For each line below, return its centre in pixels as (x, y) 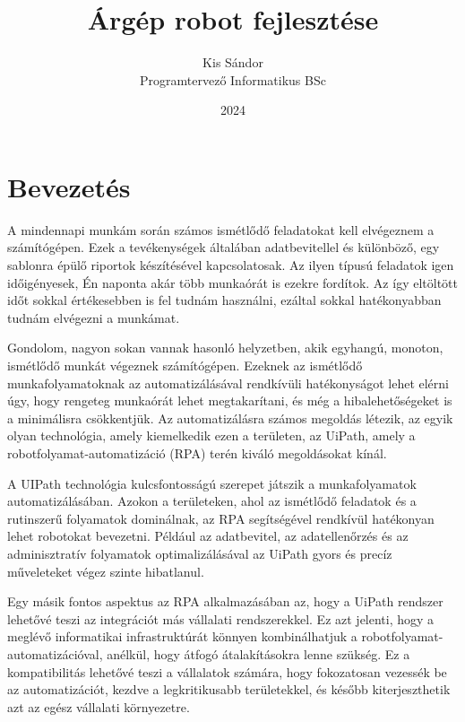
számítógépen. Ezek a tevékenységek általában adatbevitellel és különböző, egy (224, 247)
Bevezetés (69, 186)
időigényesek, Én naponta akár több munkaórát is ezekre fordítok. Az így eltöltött (232, 282)
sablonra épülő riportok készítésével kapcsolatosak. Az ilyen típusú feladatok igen (231, 265)
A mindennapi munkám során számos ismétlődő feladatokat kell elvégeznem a (221, 229)
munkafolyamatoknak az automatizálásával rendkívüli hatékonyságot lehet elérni (228, 383)
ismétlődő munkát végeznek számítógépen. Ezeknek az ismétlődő (185, 365)
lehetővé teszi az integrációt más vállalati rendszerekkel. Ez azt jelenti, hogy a (221, 618)
